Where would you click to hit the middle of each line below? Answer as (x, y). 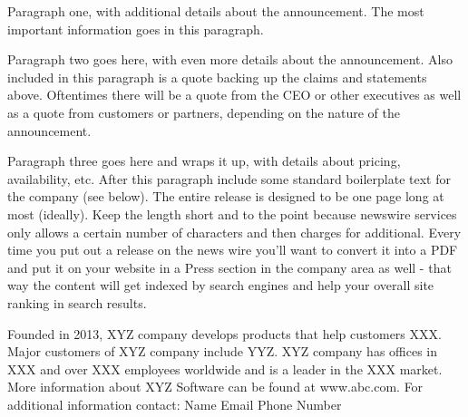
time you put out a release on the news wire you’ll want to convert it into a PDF (233, 250)
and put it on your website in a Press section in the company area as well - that (229, 267)
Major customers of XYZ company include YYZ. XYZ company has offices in (223, 351)
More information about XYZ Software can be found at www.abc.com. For (215, 387)
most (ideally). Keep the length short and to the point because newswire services (232, 213)
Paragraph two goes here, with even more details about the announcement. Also (230, 59)
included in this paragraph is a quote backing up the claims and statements (217, 77)
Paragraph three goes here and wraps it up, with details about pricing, (204, 161)
